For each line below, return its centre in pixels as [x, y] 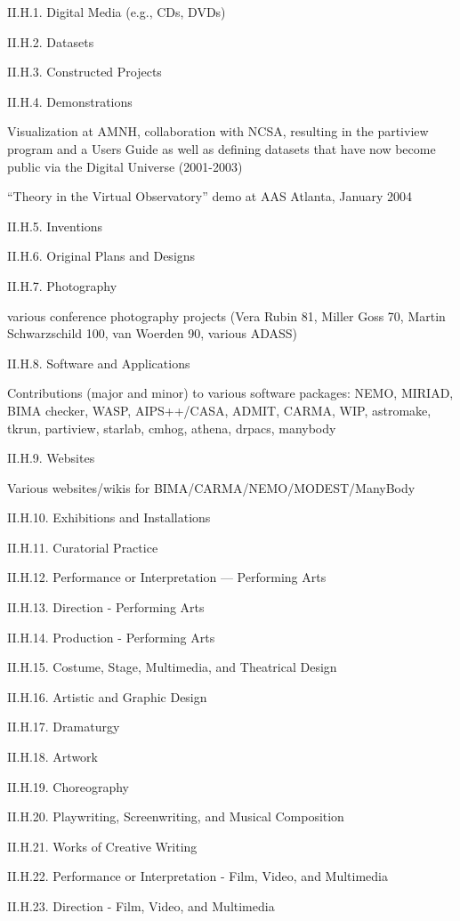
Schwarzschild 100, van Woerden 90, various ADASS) [152, 333]
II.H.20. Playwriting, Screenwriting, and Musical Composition [176, 816]
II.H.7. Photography [62, 285]
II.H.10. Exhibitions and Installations [109, 517]
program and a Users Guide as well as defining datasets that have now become [222, 148]
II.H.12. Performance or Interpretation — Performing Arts [167, 577]
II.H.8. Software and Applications [99, 363]
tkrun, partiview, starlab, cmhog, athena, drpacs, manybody [172, 428]
